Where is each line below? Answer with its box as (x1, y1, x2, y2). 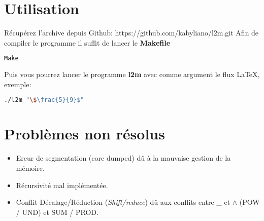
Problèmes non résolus (4, 123, 165, 144)
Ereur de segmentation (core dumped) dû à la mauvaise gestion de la (16, 153, 231, 163)
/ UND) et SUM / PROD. (16, 206, 98, 217)
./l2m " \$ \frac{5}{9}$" (4, 96, 84, 104)
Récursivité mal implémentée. (16, 179, 108, 190)
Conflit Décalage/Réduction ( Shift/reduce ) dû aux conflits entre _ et (16, 197, 230, 207)
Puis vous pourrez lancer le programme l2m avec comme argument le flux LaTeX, (4, 69, 260, 80)
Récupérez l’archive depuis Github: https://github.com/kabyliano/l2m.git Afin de (4, 27, 259, 38)
